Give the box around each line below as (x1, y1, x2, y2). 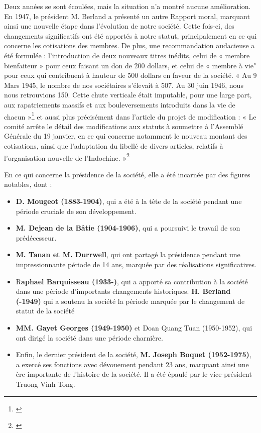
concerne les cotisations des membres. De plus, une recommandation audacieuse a (4, 40, 255, 51)
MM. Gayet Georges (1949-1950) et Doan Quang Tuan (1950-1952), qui (16, 322, 252, 333)
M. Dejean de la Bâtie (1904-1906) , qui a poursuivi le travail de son (16, 223, 240, 233)
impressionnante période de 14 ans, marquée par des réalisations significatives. (16, 259, 256, 269)
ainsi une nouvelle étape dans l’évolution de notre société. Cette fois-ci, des (4, 21, 234, 31)
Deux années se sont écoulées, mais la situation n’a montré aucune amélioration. (4, 1, 251, 11)
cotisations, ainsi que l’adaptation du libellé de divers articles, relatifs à (4, 140, 223, 151)
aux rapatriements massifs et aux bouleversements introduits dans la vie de (4, 99, 235, 110)
